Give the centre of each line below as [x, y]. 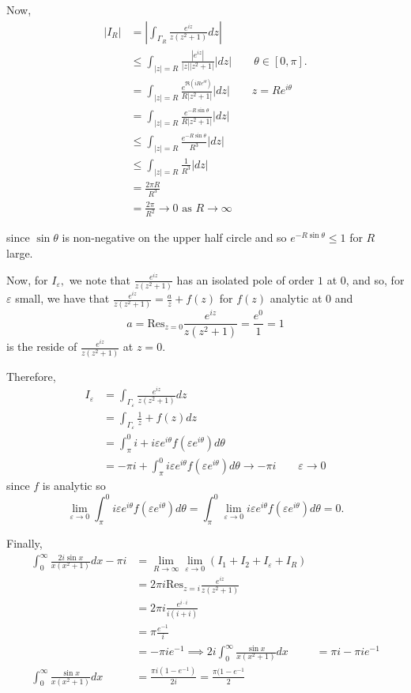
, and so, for [375, 279]
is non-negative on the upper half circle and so [174, 237]
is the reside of [42, 346]
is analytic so [74, 486]
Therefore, [31, 376]
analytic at [296, 298]
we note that [100, 279]
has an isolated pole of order [245, 279]
